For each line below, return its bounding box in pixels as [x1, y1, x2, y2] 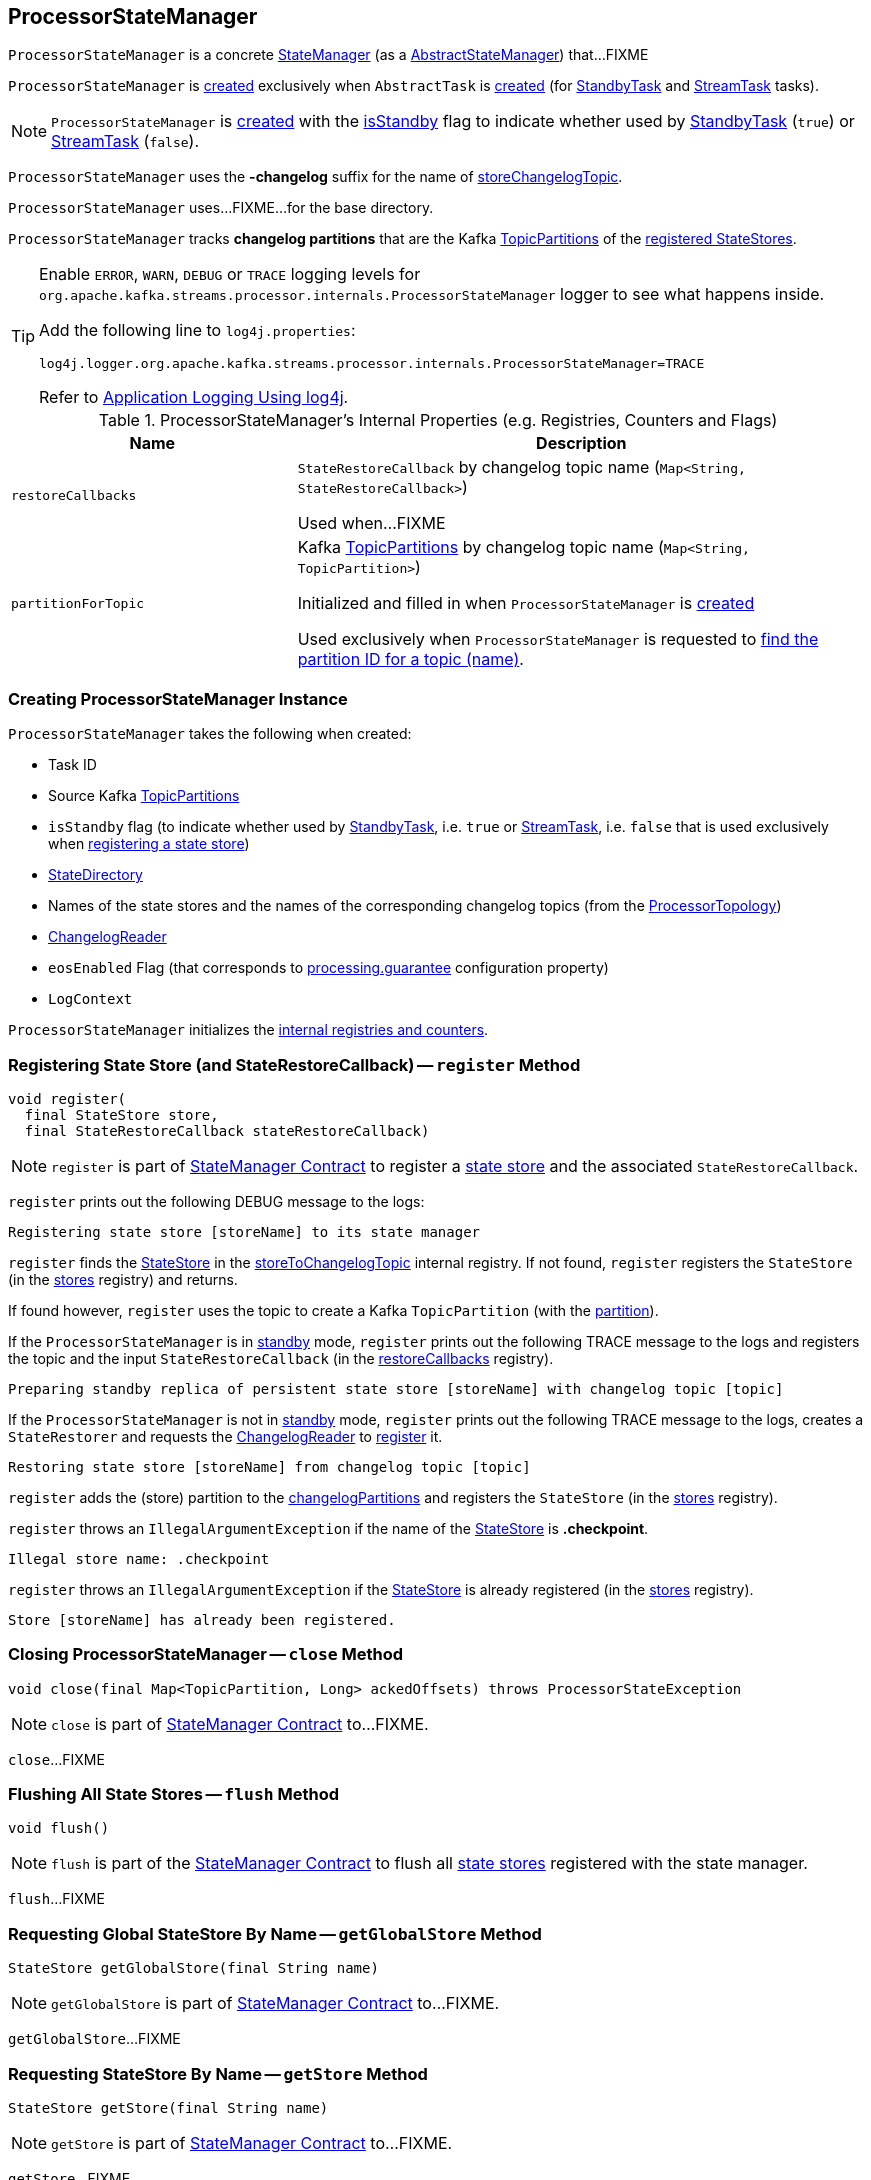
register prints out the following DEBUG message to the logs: [8, 1192, 425, 1210]
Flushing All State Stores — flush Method [8, 1784, 340, 1805]
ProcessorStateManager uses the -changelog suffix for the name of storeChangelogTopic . [8, 168, 623, 186]
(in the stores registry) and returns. [8, 1270, 238, 1288]
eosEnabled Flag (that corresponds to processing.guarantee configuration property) [48, 959, 609, 977]
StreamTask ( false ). [51, 131, 200, 152]
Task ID [48, 756, 97, 774]
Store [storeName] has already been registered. [8, 1611, 396, 1628]
